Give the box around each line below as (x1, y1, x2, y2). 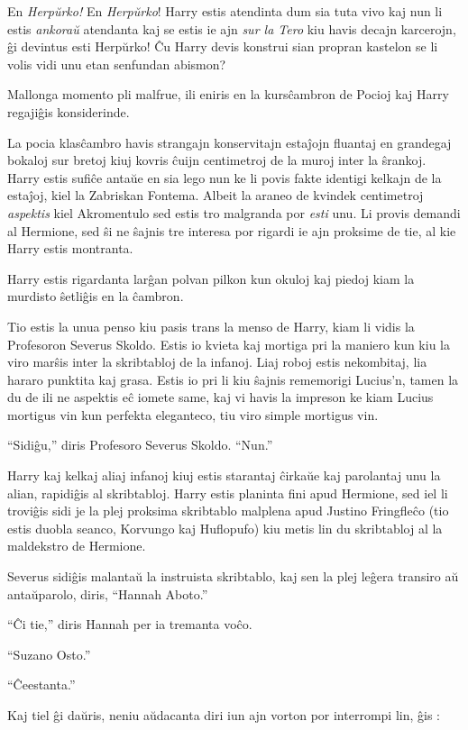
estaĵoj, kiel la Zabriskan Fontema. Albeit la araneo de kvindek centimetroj (7, 186, 424, 205)
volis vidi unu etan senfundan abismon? (7, 54, 226, 73)
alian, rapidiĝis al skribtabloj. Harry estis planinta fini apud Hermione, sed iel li (7, 483, 448, 502)
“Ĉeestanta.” (7, 675, 76, 694)
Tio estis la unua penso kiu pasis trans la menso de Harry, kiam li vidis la (7, 316, 415, 335)
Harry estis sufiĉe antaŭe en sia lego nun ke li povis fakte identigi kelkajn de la (7, 168, 442, 187)
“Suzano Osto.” (7, 644, 91, 663)
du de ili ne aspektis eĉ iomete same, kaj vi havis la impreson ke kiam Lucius (7, 388, 434, 406)
